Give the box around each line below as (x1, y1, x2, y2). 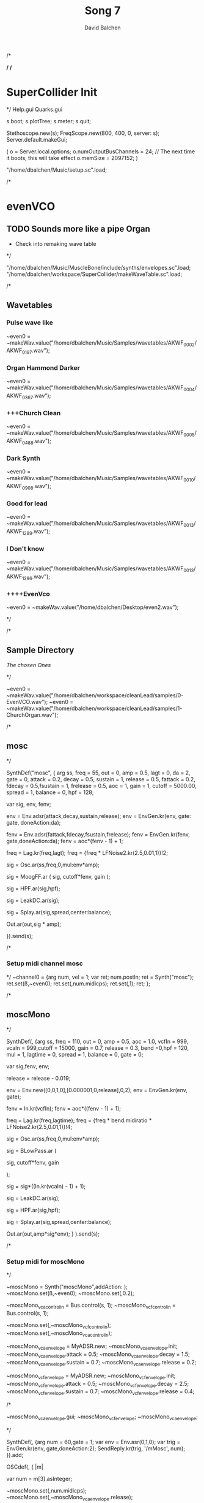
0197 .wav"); (22, 347, 50, 356)
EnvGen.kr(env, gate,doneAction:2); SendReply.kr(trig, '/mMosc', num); (6, 1445, 185, 1452)
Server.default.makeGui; (6, 136, 67, 143)
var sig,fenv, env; (6, 1062, 50, 1070)
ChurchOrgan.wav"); (6, 711, 59, 718)
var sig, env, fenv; (6, 800, 51, 808)
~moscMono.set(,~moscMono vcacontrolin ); (6, 1329, 112, 1338)
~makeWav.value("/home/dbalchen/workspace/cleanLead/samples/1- (6, 705, 183, 712)
